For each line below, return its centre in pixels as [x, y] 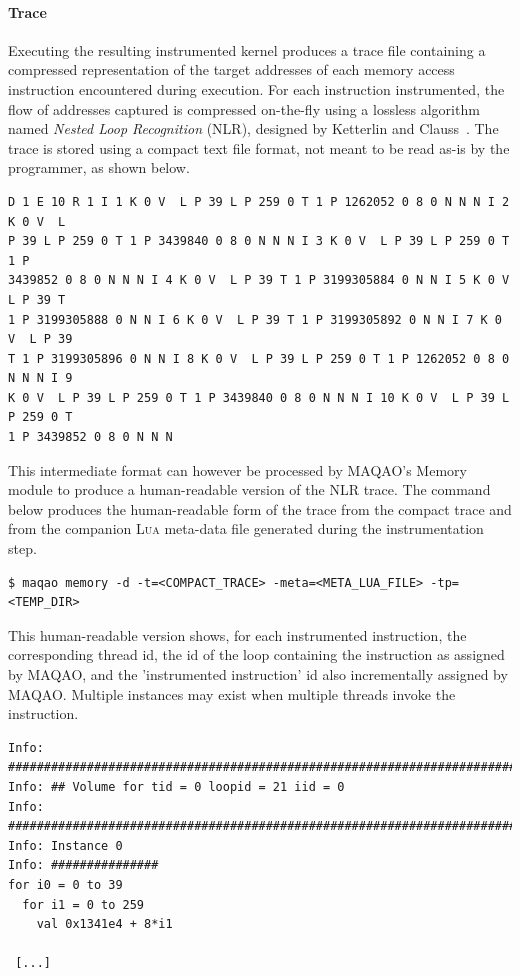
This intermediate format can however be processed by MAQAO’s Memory [237, 469]
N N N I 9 [40, 378]
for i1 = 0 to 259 [83, 904]
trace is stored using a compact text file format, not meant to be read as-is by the [259, 147]
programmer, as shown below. [99, 167]
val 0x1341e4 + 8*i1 [104, 924]
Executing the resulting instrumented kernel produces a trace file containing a [247, 49]
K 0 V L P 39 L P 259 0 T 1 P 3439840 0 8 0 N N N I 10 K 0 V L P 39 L [259, 397]
